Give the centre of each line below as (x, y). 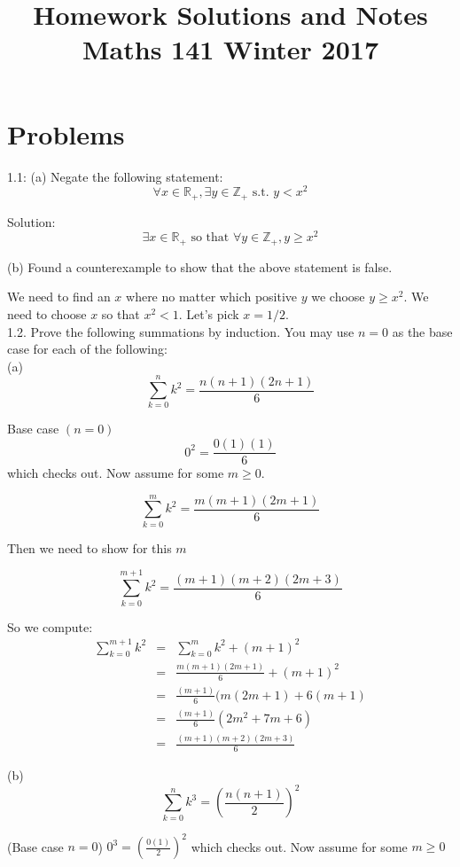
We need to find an (59, 297)
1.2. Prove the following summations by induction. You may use (181, 331)
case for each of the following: (87, 349)
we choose (338, 297)
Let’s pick (213, 313)
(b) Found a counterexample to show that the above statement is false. (200, 266)
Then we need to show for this (90, 547)
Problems (66, 133)
